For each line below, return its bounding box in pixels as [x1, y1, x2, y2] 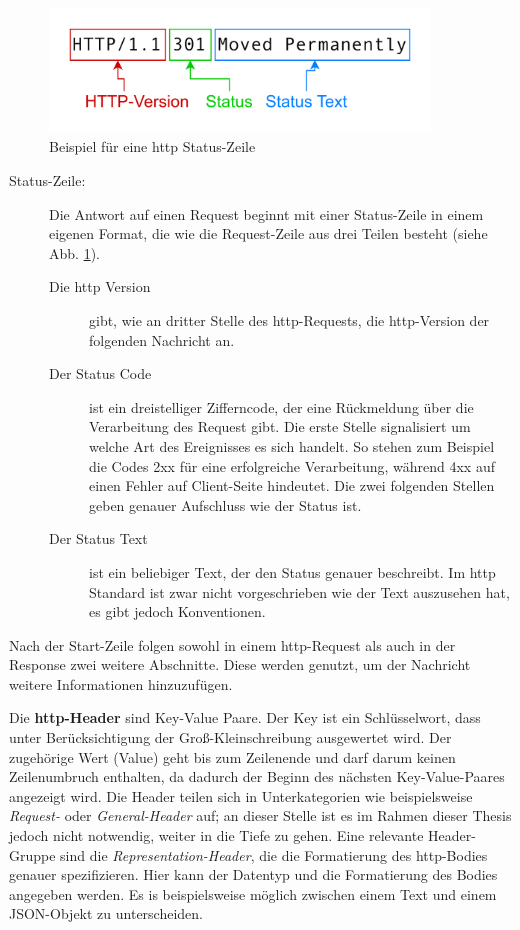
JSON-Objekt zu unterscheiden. [9, 903, 203, 924]
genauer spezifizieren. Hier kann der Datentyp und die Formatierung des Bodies [9, 864, 498, 885]
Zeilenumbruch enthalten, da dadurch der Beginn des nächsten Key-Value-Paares [9, 766, 505, 787]
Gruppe [9, 844, 56, 865]
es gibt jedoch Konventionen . [89, 601, 266, 622]
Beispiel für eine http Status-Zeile [49, 136, 256, 157]
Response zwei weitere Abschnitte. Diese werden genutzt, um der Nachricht [9, 654, 471, 675]
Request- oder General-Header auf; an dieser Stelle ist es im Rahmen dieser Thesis [9, 805, 512, 826]
